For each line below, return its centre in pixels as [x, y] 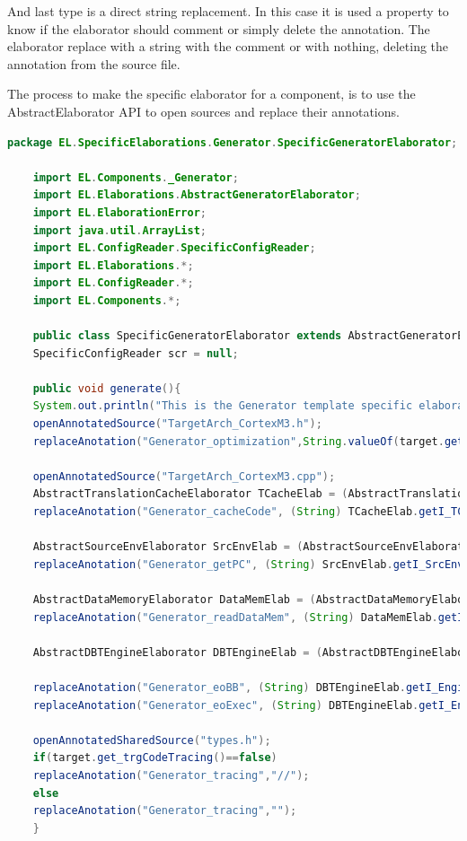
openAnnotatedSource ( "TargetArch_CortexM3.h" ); [177, 424]
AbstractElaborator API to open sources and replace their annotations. [203, 111]
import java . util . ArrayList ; [119, 230]
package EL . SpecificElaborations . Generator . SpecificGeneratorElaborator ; [233, 142]
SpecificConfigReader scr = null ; [136, 353]
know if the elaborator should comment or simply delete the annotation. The [219, 28]
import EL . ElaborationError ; [119, 212]
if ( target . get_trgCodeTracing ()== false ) [155, 758]
